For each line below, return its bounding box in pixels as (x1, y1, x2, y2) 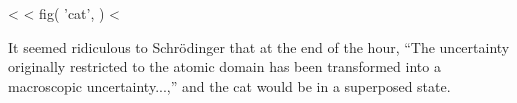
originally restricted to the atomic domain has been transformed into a (8, 56, 441, 77)
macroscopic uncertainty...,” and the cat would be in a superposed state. (8, 75, 451, 96)
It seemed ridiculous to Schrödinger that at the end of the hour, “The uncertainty (8, 36, 510, 57)
